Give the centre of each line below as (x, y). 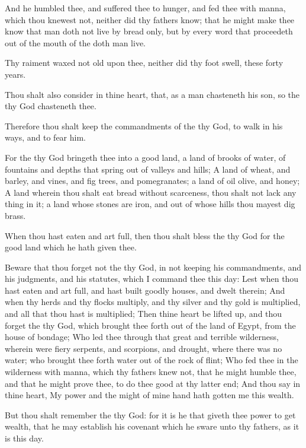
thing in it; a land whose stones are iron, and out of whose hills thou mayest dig (150, 204)
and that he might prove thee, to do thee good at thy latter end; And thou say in (153, 383)
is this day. (24, 438)
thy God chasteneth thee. (51, 106)
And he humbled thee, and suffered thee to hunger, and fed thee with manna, (145, 8)
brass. (15, 215)
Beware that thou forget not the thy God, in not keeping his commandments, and (153, 267)
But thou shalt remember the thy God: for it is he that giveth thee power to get (150, 414)
